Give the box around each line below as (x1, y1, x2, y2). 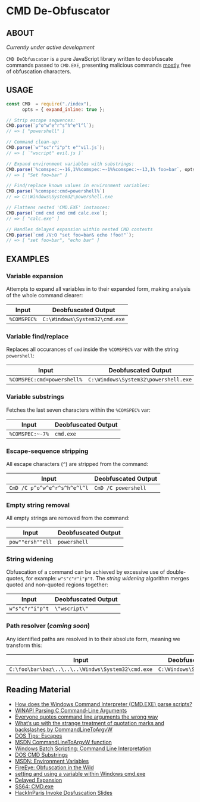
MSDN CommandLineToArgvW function (14, 738, 112, 745)
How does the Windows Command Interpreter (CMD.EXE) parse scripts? (14, 700, 192, 707)
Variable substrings (6, 393, 64, 401)
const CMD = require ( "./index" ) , (6, 101, 92, 107)
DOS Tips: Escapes (14, 732, 62, 739)
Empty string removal (6, 501, 70, 509)
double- (166, 568, 186, 576)
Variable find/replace (6, 332, 69, 340)
